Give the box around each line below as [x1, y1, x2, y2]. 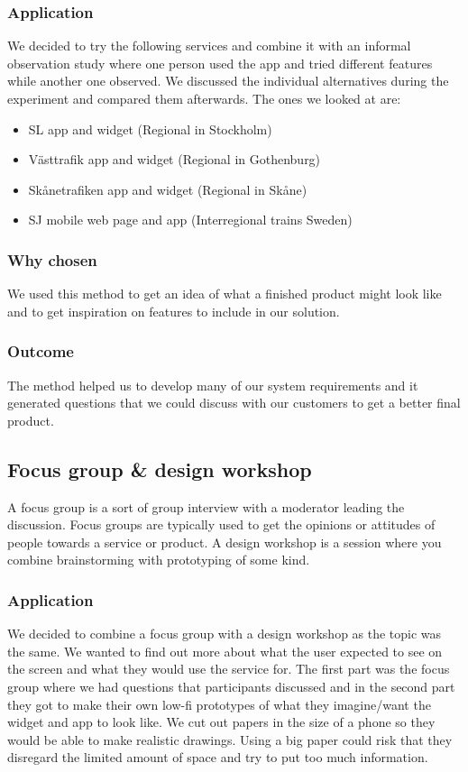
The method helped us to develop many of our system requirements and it [7, 375, 418, 394]
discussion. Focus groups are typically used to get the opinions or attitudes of [7, 515, 436, 534]
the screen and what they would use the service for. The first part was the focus [7, 659, 450, 678]
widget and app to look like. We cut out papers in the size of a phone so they [7, 712, 436, 731]
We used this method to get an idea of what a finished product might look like [7, 284, 442, 303]
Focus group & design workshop [7, 455, 312, 482]
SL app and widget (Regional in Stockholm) [28, 119, 272, 138]
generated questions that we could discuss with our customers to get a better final [7, 393, 461, 412]
